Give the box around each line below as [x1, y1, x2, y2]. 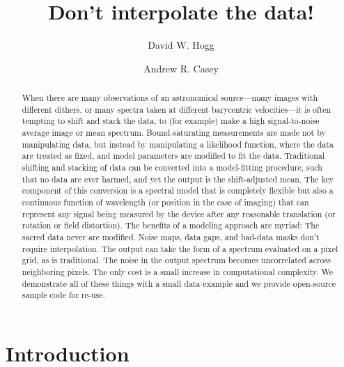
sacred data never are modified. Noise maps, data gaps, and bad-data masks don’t [22, 231, 320, 242]
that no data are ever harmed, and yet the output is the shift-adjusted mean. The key [22, 173, 334, 185]
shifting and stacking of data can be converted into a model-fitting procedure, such [22, 162, 322, 173]
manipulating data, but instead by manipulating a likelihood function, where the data [22, 138, 334, 150]
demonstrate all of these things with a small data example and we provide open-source [22, 277, 336, 289]
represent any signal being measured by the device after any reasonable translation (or [22, 208, 336, 219]
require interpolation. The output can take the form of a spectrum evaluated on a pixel [22, 242, 338, 254]
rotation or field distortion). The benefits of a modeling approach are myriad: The [22, 219, 320, 231]
